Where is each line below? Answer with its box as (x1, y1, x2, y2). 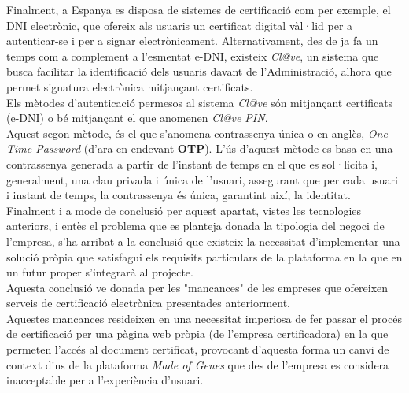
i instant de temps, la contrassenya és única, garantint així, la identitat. (6, 187, 351, 203)
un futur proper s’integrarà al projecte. (6, 264, 193, 280)
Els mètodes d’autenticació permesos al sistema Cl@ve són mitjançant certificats (6, 94, 393, 110)
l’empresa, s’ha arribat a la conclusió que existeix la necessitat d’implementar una (6, 232, 400, 249)
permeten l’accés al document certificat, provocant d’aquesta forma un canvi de (6, 341, 389, 358)
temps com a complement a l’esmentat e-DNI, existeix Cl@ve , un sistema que (6, 47, 379, 64)
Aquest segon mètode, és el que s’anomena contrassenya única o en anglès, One (6, 124, 388, 141)
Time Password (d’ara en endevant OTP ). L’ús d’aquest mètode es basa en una (6, 140, 393, 157)
